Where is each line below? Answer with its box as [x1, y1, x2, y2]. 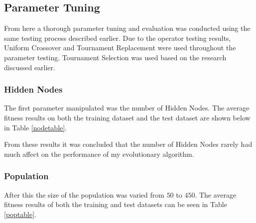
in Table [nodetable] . [4, 122, 67, 132]
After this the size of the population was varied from [4, 189, 164, 200]
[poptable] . [4, 209, 36, 219]
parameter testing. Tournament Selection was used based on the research [4, 52, 227, 62]
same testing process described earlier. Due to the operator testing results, [4, 32, 231, 43]
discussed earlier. [4, 62, 55, 72]
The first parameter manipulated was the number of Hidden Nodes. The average [4, 103, 250, 113]
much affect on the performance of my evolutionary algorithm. [4, 148, 194, 159]
